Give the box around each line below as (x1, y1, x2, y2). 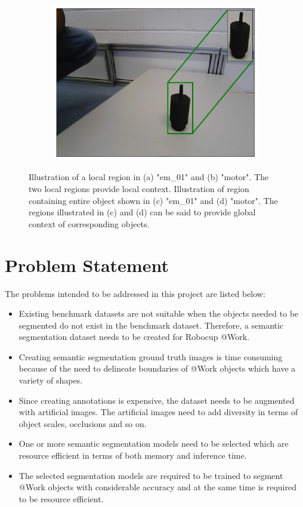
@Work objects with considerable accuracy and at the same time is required (18, 481, 297, 493)
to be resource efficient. (18, 492, 104, 505)
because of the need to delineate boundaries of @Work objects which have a (18, 362, 296, 375)
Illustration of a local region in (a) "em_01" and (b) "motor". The (29, 171, 269, 183)
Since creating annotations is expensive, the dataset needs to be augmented (18, 394, 295, 406)
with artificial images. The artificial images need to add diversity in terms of (18, 406, 298, 418)
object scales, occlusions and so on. (18, 417, 147, 429)
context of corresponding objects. (29, 217, 150, 230)
